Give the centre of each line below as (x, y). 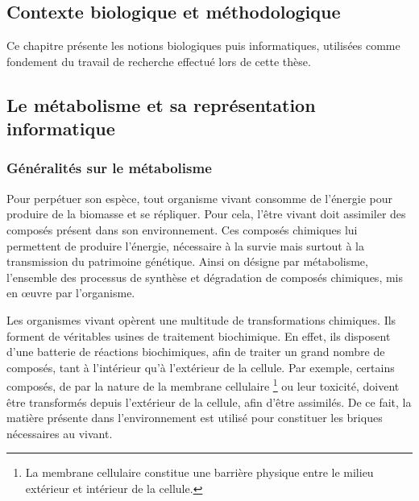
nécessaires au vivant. (60, 433)
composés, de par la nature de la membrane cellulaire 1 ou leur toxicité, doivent (203, 385)
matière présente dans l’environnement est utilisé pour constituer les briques (195, 418)
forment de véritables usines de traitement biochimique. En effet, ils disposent (199, 335)
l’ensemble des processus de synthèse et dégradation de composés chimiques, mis (205, 277)
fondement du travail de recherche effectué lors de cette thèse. (159, 61)
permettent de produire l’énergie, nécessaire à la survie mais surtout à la (185, 245)
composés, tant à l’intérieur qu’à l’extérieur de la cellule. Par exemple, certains (201, 367)
